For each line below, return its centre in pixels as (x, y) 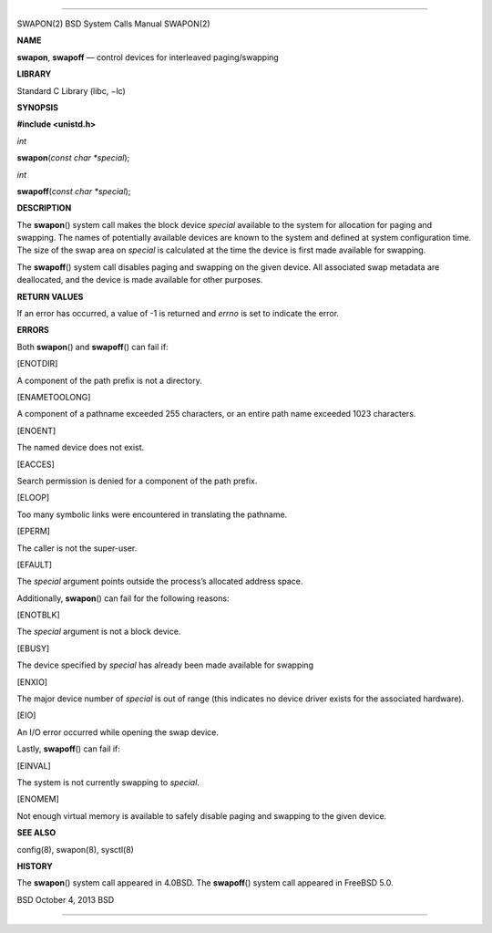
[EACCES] (36, 464)
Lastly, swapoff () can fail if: (68, 749)
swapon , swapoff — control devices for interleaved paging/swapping (148, 57)
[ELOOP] (33, 498)
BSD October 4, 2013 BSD (66, 899)
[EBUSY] (33, 648)
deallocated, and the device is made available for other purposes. (140, 280)
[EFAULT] (35, 565)
